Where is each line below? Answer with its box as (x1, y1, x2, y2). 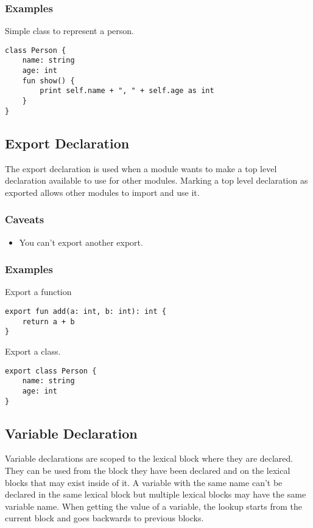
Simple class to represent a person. (5, 24, 134, 37)
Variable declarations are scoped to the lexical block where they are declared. (5, 452, 294, 465)
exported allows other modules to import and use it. (5, 186, 200, 198)
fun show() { (22, 76, 75, 85)
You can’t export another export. (19, 235, 143, 248)
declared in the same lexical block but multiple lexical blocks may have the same (5, 488, 306, 501)
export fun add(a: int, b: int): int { (5, 307, 166, 316)
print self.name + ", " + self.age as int (40, 86, 214, 96)
